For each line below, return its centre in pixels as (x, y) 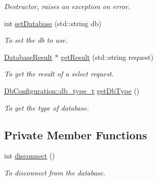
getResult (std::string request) (107, 57)
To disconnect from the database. (55, 172)
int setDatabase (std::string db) (53, 23)
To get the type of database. (47, 107)
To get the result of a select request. (59, 74)
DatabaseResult (28, 57)
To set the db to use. (36, 40)
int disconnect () (30, 156)
